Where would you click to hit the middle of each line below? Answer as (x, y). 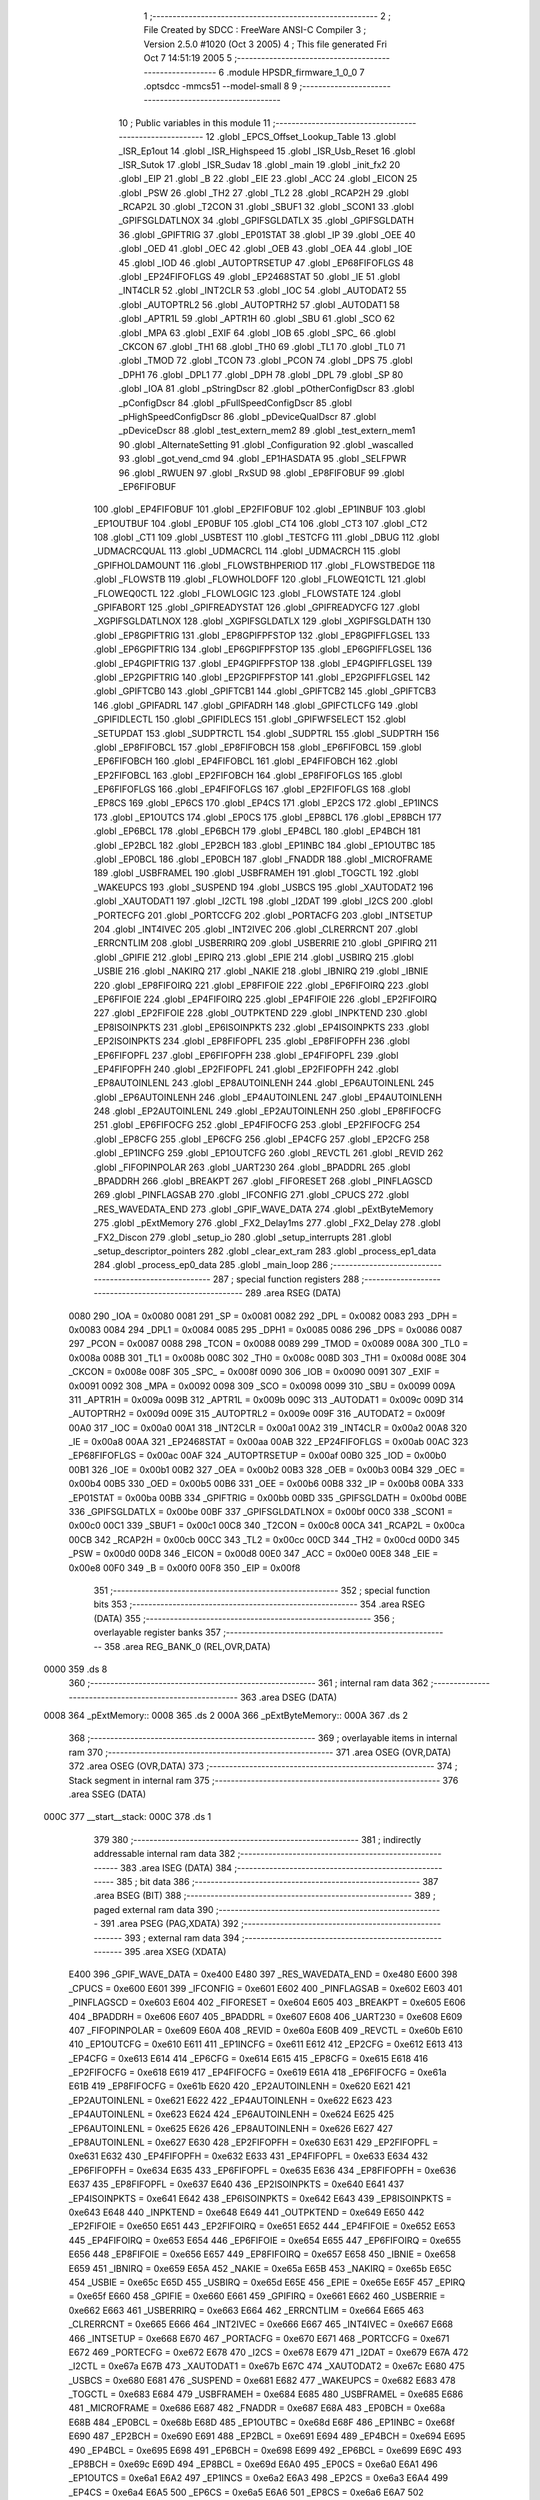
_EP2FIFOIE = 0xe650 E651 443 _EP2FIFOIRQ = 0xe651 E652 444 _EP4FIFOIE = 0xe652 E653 (262, 2226)
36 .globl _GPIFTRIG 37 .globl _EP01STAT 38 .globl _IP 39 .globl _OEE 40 (267, 234)
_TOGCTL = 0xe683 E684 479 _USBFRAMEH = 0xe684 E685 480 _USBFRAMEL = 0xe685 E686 (266, 2394)
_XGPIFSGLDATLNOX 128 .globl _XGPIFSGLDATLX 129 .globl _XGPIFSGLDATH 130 (262, 621)
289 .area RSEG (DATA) (293, 1293)
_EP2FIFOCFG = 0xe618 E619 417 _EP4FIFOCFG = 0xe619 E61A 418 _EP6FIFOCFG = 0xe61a (257, 2072)
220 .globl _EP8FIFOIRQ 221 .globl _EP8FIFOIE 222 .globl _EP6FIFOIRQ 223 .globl (261, 985)
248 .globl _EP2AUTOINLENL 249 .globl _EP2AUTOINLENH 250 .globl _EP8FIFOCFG (267, 1111)
